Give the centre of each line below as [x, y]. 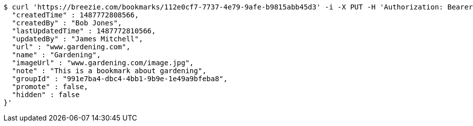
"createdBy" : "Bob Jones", [67, 23]
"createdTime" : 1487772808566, [75, 15]
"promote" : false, [50, 87]
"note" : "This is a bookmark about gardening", [109, 71]
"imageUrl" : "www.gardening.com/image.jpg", [103, 63]
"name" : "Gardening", [56, 55]
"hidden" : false [46, 95]
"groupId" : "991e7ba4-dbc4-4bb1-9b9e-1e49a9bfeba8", [120, 79]
